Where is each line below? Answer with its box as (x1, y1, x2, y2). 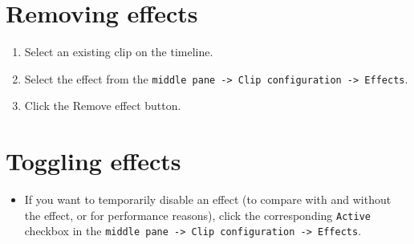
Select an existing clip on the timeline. (24, 43, 213, 60)
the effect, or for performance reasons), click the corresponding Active (24, 206, 371, 223)
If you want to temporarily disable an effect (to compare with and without (24, 191, 392, 208)
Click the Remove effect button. (24, 97, 181, 114)
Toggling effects (6, 144, 181, 177)
